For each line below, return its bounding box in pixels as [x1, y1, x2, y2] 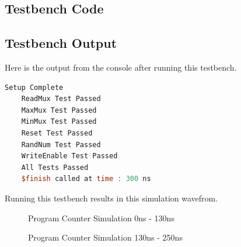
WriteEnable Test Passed [21, 152, 118, 161]
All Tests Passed [21, 163, 89, 172]
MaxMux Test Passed [21, 106, 97, 114]
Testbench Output [5, 34, 117, 52]
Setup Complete [5, 83, 64, 92]
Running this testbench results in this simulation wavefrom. [5, 192, 218, 204]
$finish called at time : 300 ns [21, 175, 151, 183]
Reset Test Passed [21, 128, 93, 137]
